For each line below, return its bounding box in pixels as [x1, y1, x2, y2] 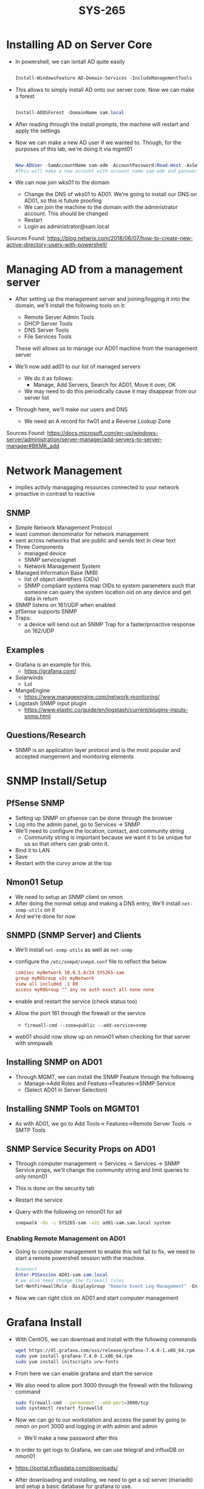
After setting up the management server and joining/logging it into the [15, 295, 190, 303]
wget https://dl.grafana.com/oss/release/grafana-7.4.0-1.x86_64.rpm [15, 1347, 195, 1354]
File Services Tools [24, 333, 72, 340]
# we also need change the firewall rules [15, 1278, 124, 1284]
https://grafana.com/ [24, 667, 76, 674]
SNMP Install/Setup [6, 774, 107, 787]
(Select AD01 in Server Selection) [24, 1086, 107, 1094]
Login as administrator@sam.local [24, 223, 109, 230]
